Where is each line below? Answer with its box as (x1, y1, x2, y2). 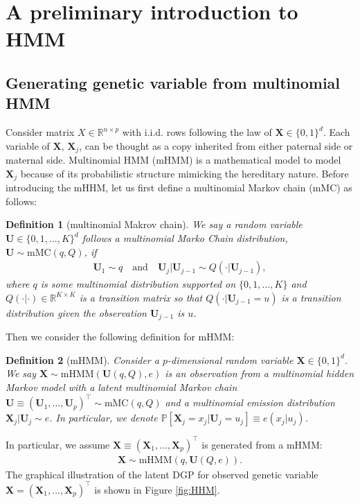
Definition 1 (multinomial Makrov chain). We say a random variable (6, 217, 303, 232)
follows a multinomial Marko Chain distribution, (82, 231, 288, 245)
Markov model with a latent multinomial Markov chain (6, 380, 237, 394)
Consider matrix (6, 125, 75, 139)
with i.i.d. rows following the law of (122, 125, 272, 139)
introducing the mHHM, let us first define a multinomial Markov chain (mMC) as (6, 180, 352, 195)
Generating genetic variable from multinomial (6, 71, 341, 93)
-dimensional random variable (167, 352, 294, 367)
